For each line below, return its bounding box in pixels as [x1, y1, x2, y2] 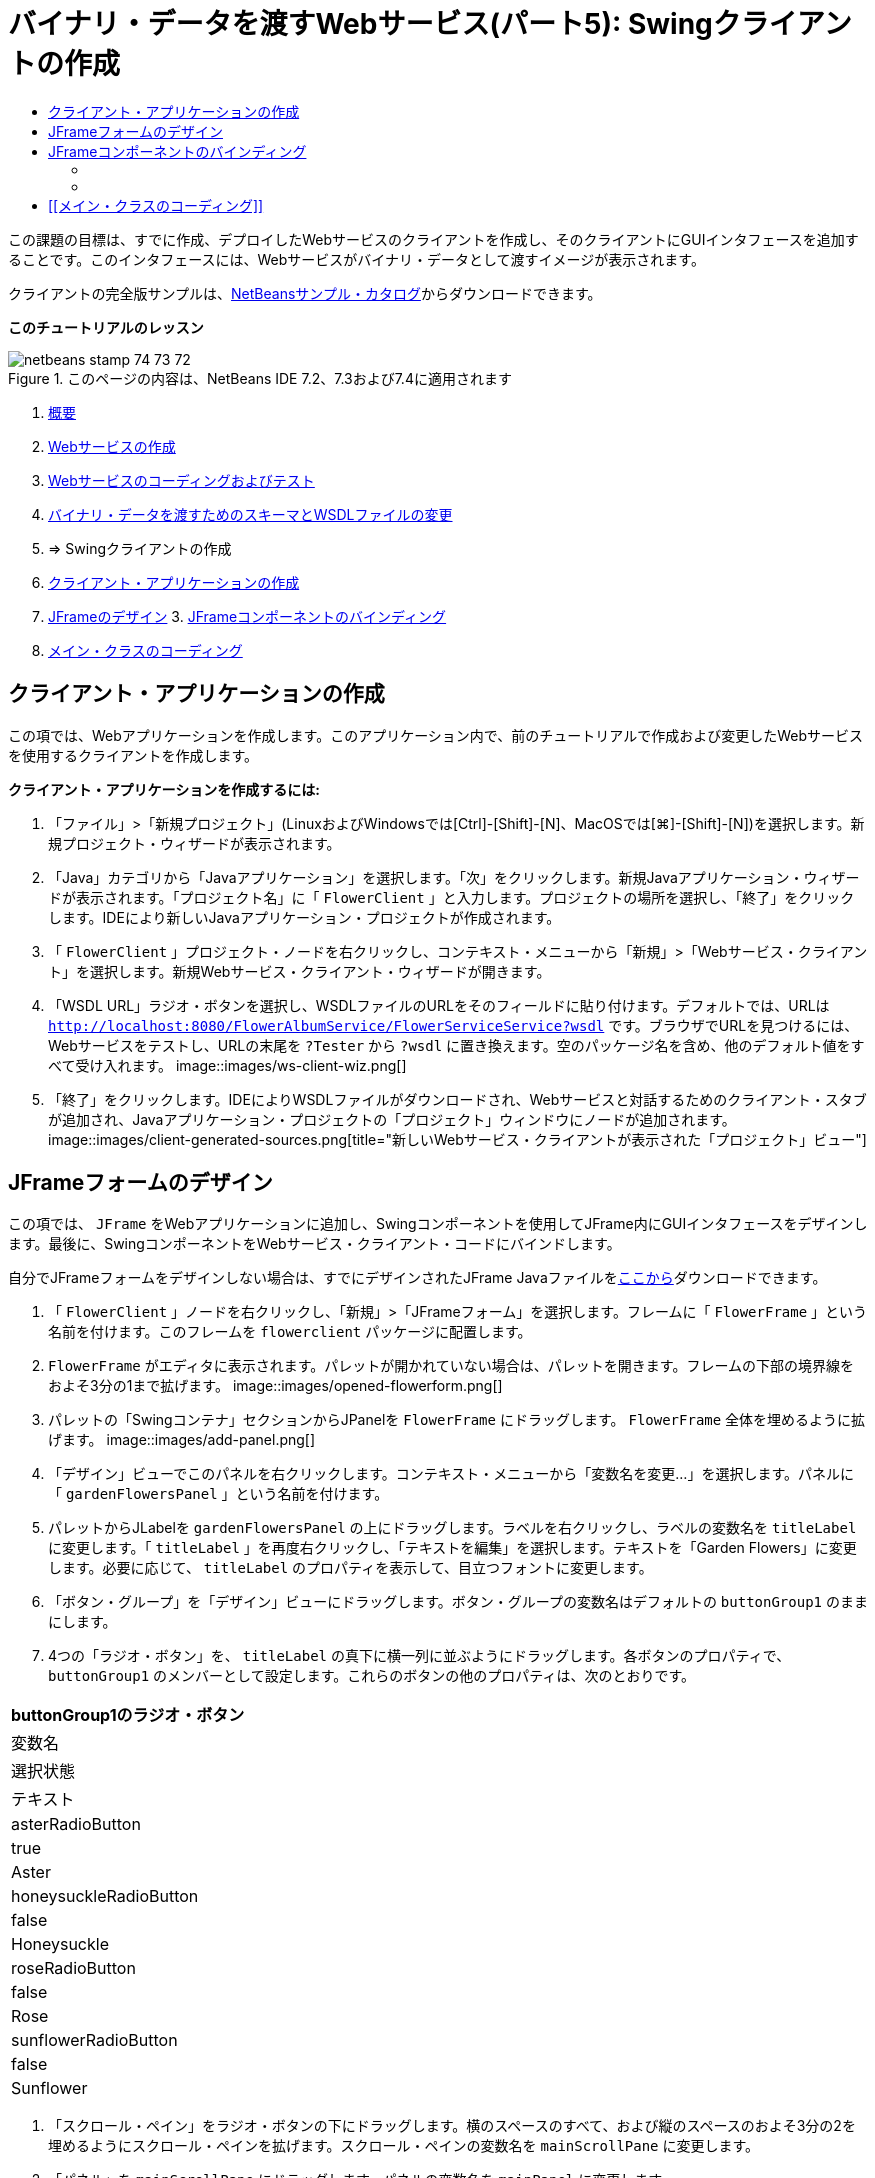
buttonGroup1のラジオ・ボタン [11, 1705, 245, 1726]
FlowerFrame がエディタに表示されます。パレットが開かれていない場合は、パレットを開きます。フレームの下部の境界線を [48, 1357, 855, 1375]
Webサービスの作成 [48, 437, 176, 455]
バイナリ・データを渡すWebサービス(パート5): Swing [8, 7, 713, 41]
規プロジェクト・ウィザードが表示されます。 [48, 834, 341, 852]
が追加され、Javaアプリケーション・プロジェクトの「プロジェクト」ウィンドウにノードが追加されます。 [48, 1110, 736, 1128]
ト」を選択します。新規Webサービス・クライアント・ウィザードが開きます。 [48, 962, 551, 980]
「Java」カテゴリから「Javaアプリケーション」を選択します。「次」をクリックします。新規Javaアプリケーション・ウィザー [48, 868, 860, 886]
